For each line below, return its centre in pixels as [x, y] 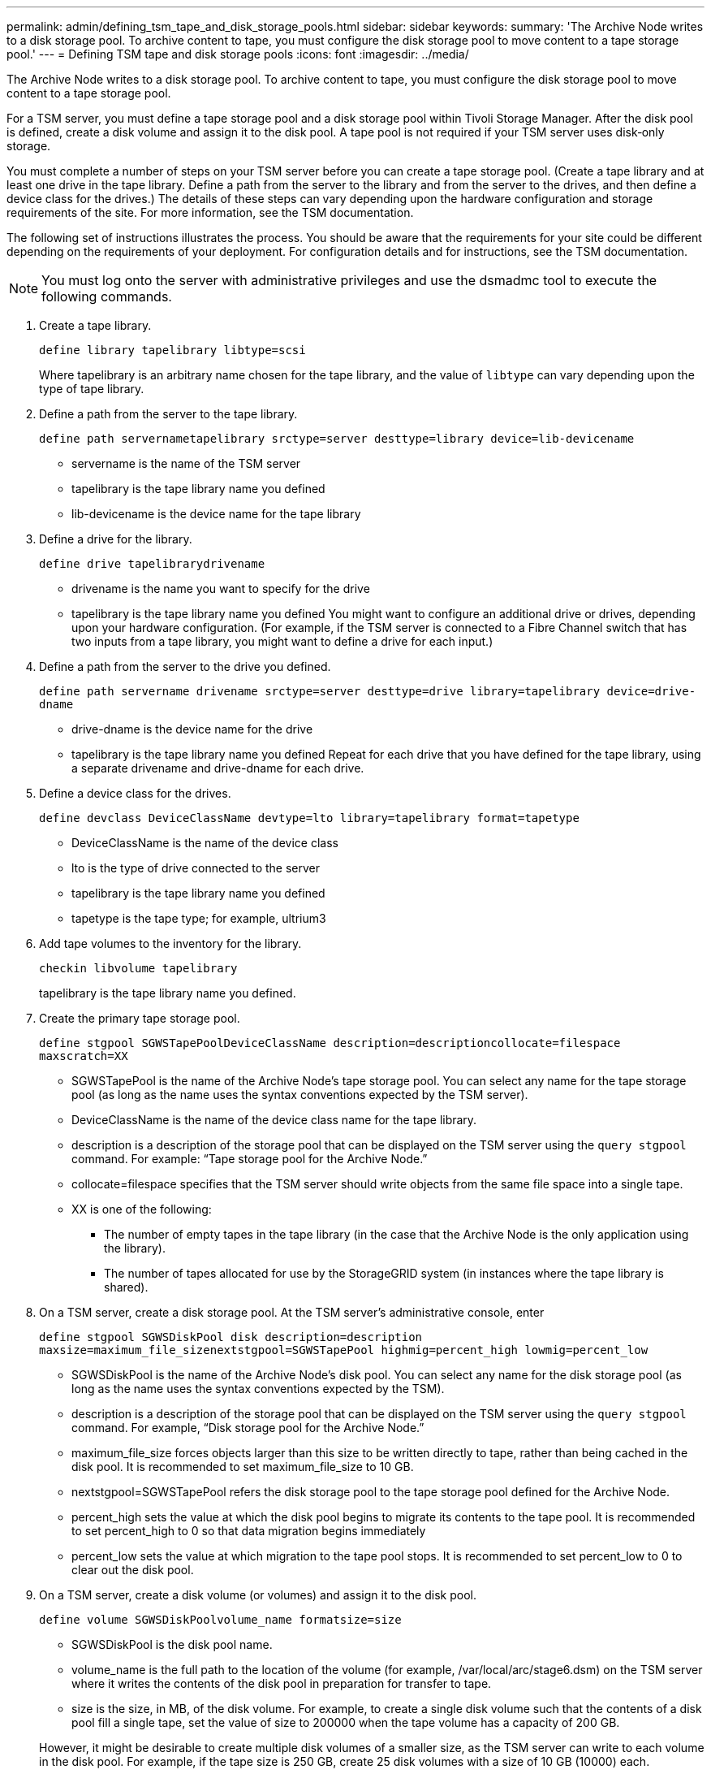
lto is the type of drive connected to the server [196, 868]
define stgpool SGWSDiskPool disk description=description [231, 1337]
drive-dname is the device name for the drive [192, 729]
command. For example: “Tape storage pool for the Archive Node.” [250, 1159]
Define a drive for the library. [116, 539]
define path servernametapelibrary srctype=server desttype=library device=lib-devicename [337, 439]
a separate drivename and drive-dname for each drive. [218, 768]
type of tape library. [92, 389]
